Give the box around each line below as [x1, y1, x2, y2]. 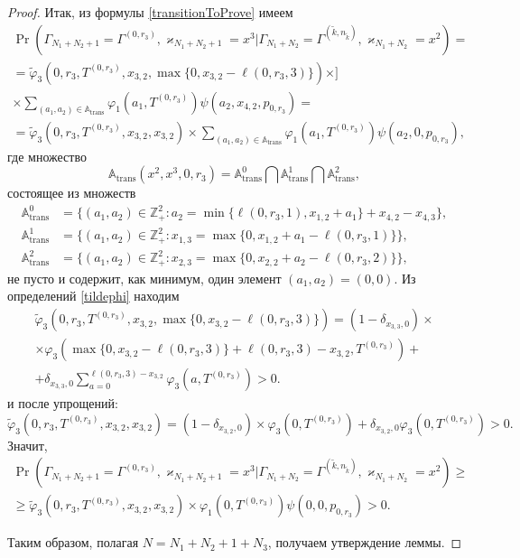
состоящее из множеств [7, 183, 136, 202]
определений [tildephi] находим [7, 286, 180, 305]
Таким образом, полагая [7, 533, 139, 552]
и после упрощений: [7, 394, 118, 413]
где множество [7, 146, 87, 165]
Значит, [7, 435, 48, 454]
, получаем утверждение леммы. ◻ [267, 533, 462, 552]
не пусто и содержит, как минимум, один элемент [7, 268, 282, 287]
